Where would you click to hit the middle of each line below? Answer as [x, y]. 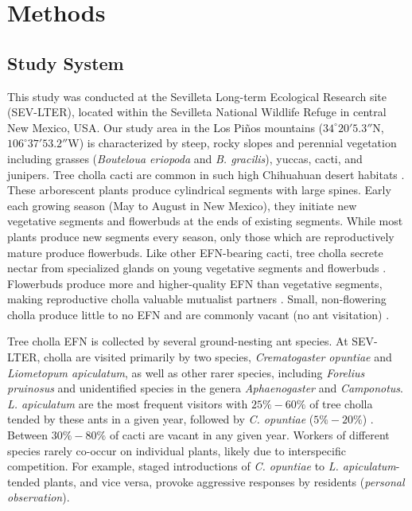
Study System [66, 62]
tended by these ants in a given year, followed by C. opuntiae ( [161, 419]
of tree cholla [341, 403]
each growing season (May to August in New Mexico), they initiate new [182, 205]
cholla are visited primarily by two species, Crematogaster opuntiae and [218, 357]
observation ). [39, 497]
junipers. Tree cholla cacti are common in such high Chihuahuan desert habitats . [206, 174]
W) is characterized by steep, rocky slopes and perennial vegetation [232, 143]
